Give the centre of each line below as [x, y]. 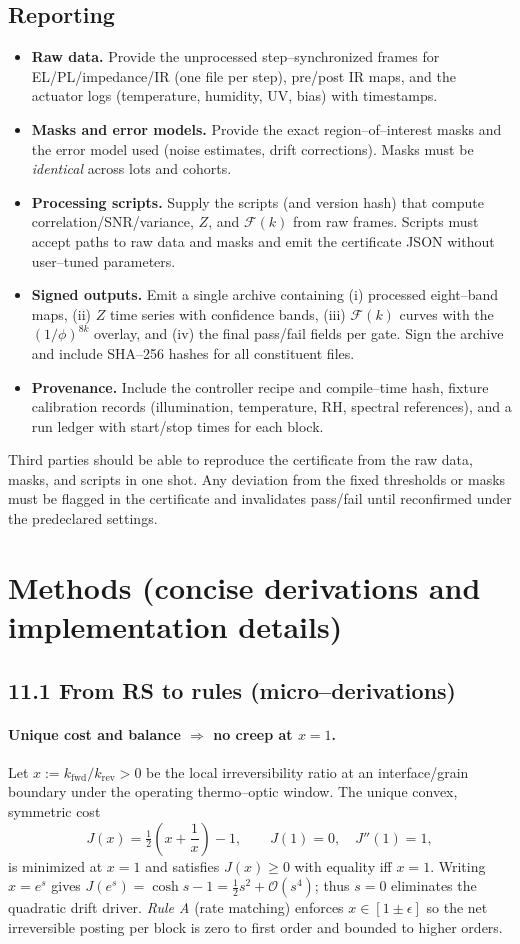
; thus [332, 885]
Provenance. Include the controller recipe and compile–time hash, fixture [260, 386]
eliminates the [434, 885]
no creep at [253, 733]
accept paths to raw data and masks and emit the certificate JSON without [263, 240]
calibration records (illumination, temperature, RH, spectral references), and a [271, 406]
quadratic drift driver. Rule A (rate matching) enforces [176, 907]
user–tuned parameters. [103, 260]
